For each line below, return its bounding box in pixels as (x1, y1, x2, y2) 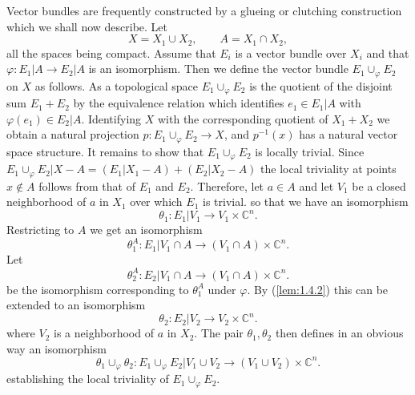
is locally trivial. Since (255, 143, 365, 159)
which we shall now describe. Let (6, 18, 168, 34)
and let (299, 177, 334, 194)
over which (130, 193, 183, 210)
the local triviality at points (260, 160, 397, 177)
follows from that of (38, 177, 135, 194)
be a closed (352, 177, 406, 194)
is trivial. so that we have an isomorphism (203, 193, 409, 210)
